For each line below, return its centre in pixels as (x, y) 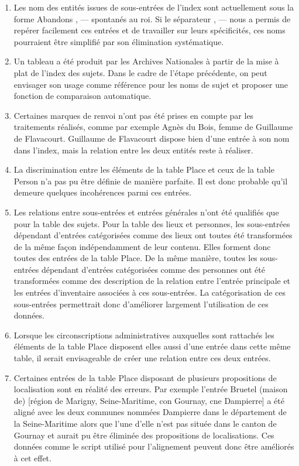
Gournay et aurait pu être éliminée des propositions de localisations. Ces (144, 435)
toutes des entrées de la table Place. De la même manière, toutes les (135, 258)
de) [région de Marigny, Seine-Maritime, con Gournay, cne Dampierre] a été (149, 400)
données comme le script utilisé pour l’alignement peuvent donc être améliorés (154, 446)
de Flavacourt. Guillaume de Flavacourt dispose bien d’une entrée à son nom (152, 138)
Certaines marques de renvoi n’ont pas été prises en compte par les (134, 115)
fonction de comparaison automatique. (83, 96)
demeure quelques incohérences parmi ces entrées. (103, 192)
